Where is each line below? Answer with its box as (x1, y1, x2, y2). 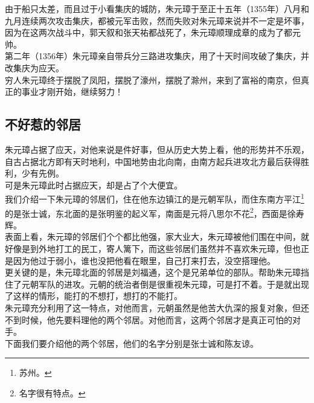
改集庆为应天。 (5, 61, 64, 74)
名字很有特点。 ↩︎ (19, 386, 86, 399)
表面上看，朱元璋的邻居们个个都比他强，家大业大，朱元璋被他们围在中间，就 (5, 230, 309, 243)
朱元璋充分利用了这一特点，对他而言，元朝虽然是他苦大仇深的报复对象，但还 (5, 301, 309, 314)
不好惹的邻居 (5, 115, 81, 134)
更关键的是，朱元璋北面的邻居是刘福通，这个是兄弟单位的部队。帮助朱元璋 (5, 266, 301, 279)
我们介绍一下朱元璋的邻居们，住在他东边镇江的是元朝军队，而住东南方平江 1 (5, 191, 304, 205)
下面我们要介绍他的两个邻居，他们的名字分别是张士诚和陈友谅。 (5, 337, 258, 349)
